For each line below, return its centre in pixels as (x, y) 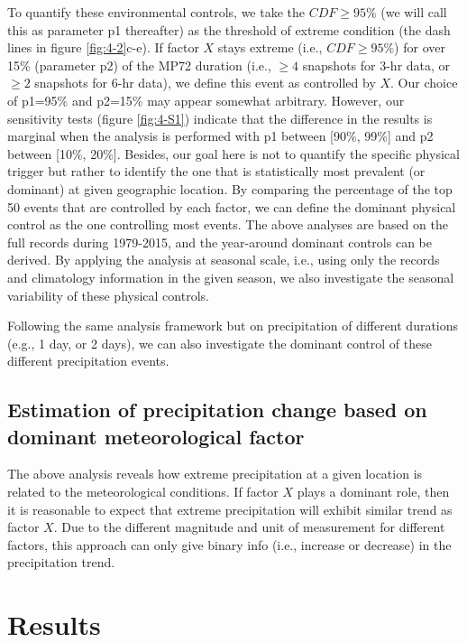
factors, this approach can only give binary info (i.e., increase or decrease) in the (229, 544)
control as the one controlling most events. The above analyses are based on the (228, 224)
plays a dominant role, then (373, 492)
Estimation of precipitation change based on (217, 410)
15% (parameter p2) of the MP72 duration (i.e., (139, 65)
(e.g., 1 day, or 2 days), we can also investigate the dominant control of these (220, 343)
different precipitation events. (88, 361)
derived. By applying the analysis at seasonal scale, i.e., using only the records (224, 260)
